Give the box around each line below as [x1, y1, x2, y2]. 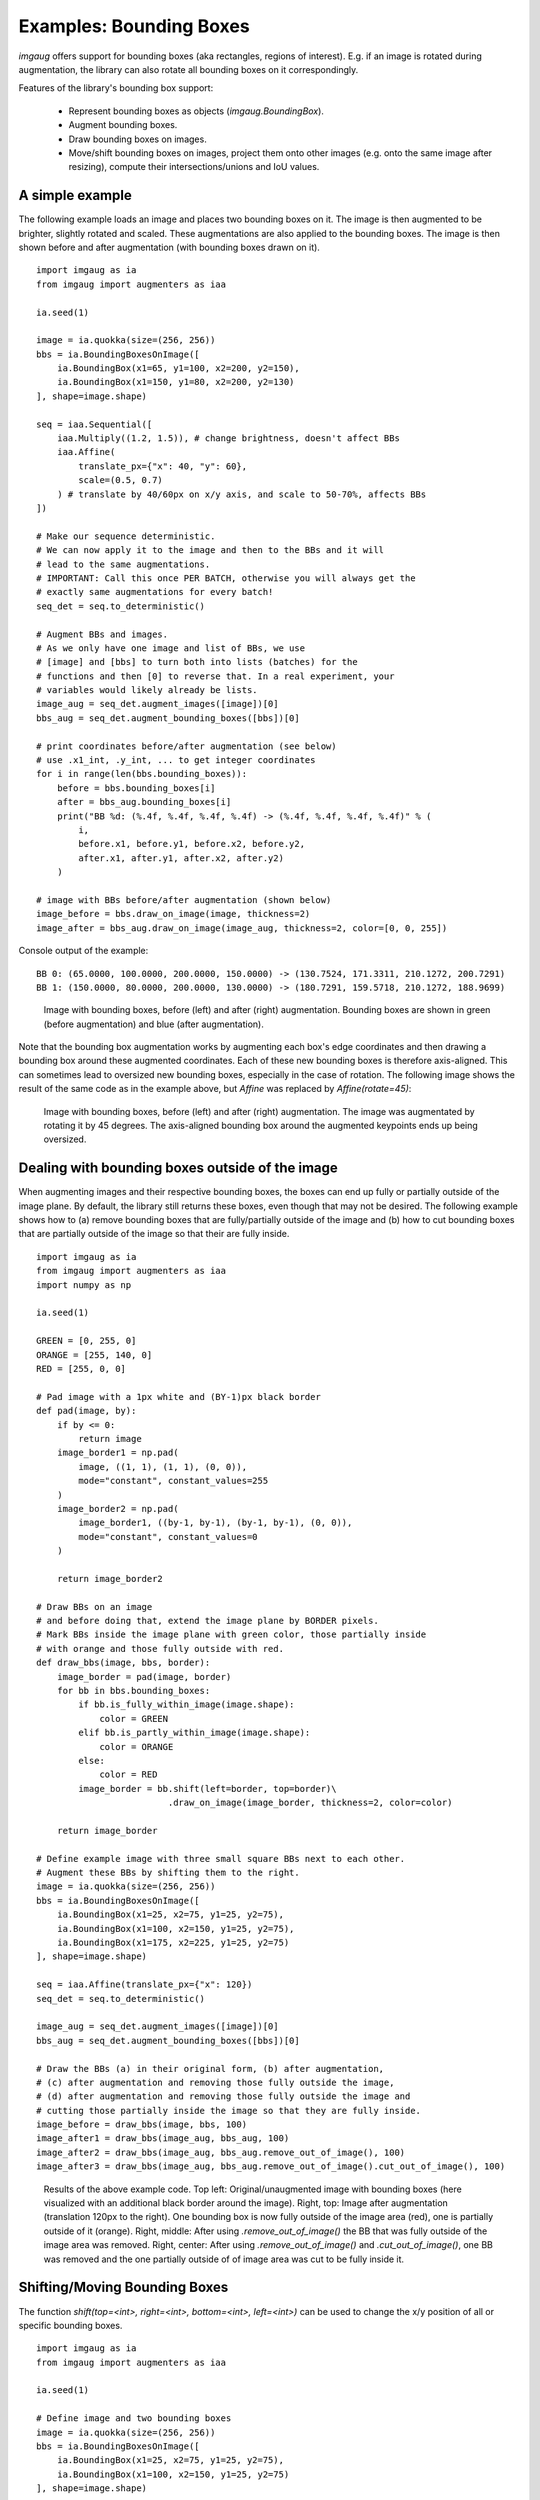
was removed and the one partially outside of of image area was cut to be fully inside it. [43, 2253, 405, 2265]
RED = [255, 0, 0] [36, 1363, 127, 1374]
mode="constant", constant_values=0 [78, 1531, 259, 1542]
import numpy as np [36, 1279, 132, 1290]
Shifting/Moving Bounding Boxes [18, 2279, 229, 2296]
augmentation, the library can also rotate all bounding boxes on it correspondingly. [18, 63, 359, 75]
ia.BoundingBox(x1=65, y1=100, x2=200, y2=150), [56, 363, 300, 374]
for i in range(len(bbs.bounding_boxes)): [36, 768, 248, 780]
